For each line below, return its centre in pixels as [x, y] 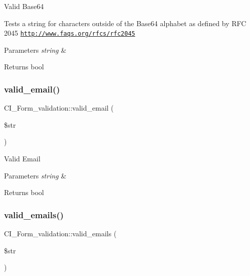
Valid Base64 [24, 6]
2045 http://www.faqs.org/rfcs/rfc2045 [70, 33]
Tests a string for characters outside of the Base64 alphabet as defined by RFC [125, 23]
